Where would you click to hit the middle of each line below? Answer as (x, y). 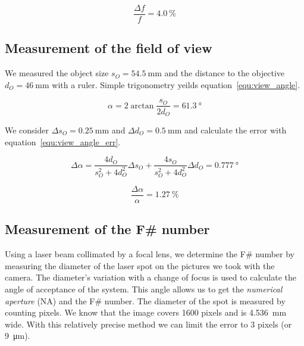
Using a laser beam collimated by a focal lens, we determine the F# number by (150, 254)
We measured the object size (57, 73)
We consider (27, 130)
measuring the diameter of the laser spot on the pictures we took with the (140, 265)
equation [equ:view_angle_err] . (63, 141)
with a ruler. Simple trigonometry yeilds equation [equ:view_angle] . (176, 84)
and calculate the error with (235, 130)
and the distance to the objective (225, 73)
